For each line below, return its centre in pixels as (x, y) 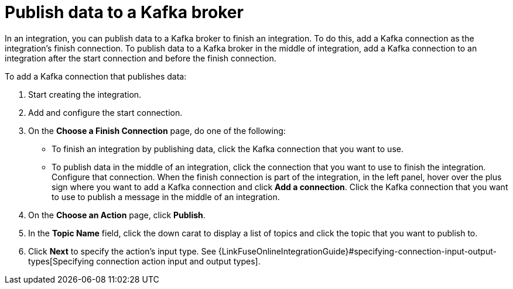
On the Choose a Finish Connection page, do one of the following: (157, 130)
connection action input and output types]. (178, 261)
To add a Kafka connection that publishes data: (96, 76)
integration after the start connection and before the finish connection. (141, 58)
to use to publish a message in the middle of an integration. (166, 197)
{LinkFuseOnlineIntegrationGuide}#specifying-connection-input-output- (357, 251)
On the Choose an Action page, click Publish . (117, 215)
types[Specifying (61, 261)
